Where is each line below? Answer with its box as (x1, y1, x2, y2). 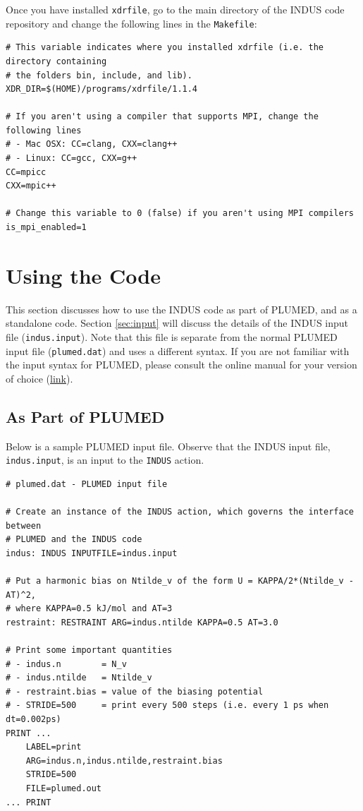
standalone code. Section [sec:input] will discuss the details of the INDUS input (6, 316, 349, 330)
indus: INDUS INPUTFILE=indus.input (6, 548, 178, 558)
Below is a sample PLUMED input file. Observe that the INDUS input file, (6, 438, 331, 453)
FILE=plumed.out (25, 783, 102, 793)
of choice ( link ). (6, 371, 73, 385)
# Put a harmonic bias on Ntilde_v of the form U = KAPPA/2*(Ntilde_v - (6, 576, 354, 587)
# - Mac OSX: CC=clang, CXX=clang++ (6, 139, 178, 150)
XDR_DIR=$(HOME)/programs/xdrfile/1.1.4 (6, 84, 198, 95)
